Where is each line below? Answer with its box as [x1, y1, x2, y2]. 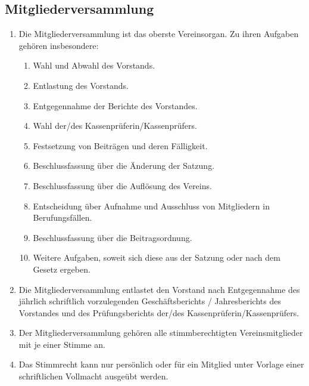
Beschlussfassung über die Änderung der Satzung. [33, 159, 215, 172]
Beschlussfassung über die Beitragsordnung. [33, 231, 192, 243]
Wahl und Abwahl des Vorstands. [33, 59, 155, 72]
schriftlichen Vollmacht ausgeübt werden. [18, 370, 168, 382]
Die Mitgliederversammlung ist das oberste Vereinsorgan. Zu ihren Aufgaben [18, 27, 299, 40]
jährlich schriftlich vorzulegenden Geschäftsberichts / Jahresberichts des [18, 295, 281, 307]
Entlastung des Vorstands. [33, 79, 129, 91]
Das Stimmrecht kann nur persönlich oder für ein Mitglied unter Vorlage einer [18, 358, 304, 370]
